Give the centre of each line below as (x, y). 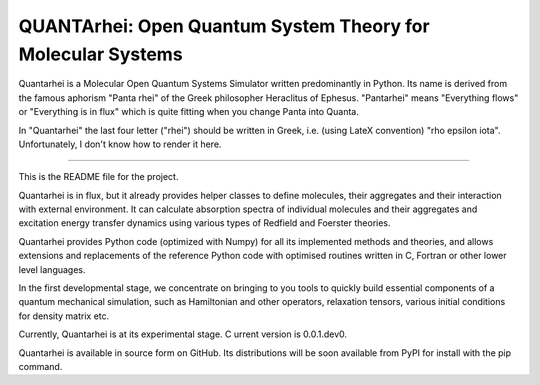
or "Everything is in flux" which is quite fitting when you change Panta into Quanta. (188, 112)
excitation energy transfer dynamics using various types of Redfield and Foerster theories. (204, 223)
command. (40, 366)
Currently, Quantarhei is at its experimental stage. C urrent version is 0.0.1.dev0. (183, 334)
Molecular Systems (101, 54)
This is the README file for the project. (98, 177)
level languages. (52, 269)
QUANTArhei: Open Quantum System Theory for (224, 26)
